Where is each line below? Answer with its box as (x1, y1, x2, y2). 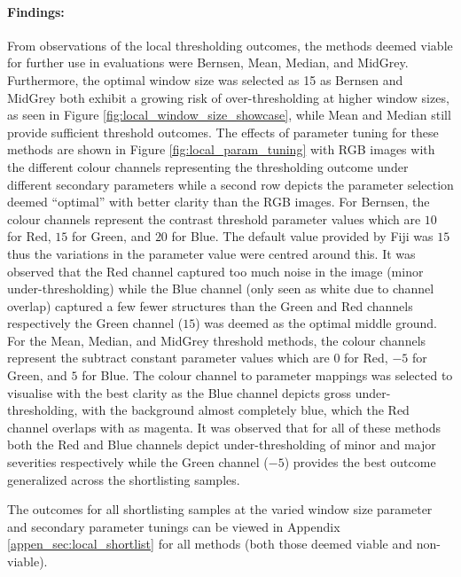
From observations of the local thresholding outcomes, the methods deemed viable (7, 35, 453, 54)
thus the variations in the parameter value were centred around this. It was (7, 244, 416, 262)
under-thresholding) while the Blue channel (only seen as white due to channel (7, 279, 434, 298)
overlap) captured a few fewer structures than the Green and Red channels (7, 296, 413, 315)
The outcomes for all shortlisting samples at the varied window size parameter (7, 500, 433, 519)
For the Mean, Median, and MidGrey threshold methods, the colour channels (7, 331, 426, 349)
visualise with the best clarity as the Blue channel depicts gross (7, 383, 352, 402)
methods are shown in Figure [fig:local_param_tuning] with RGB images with (7, 140, 435, 159)
